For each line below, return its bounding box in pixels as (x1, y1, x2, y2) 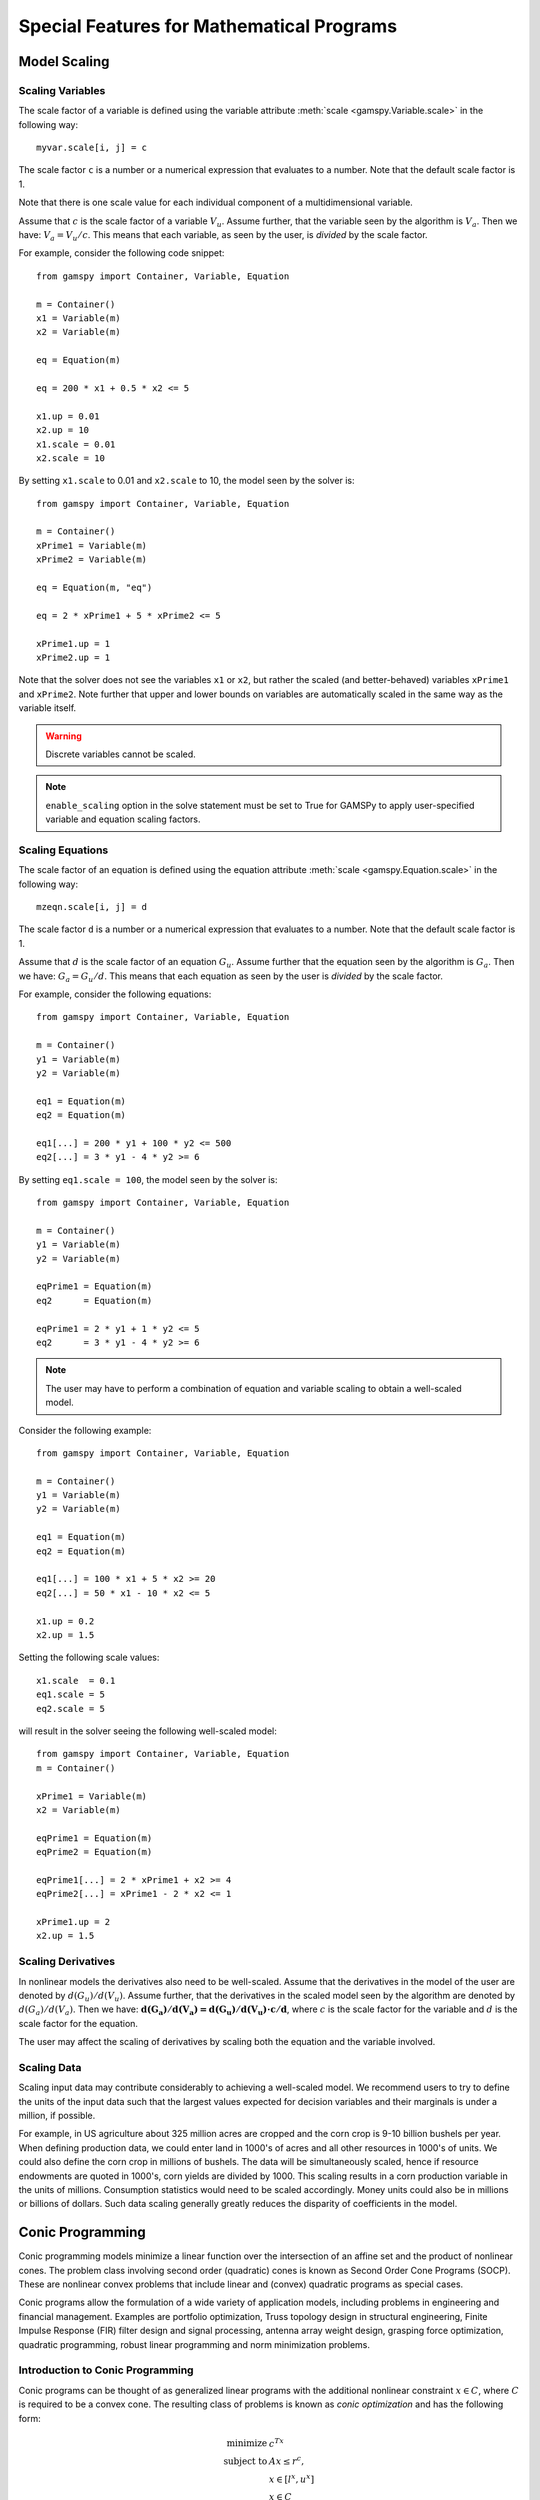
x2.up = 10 (36, 425, 90, 436)
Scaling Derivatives (18, 1955, 115, 1969)
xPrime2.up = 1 (36, 651, 111, 663)
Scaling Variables (18, 83, 106, 97)
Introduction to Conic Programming (18, 2363, 194, 2377)
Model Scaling (18, 53, 110, 70)
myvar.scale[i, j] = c (36, 142, 148, 154)
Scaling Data (18, 2060, 82, 2074)
